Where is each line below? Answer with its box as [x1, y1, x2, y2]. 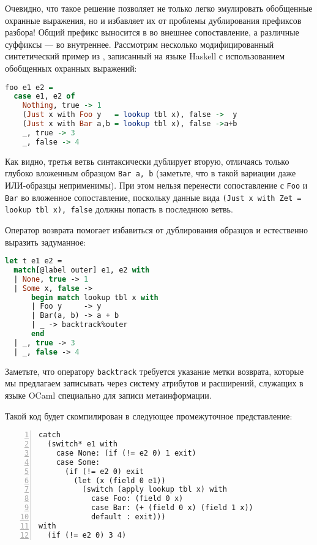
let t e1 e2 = [5, 257, 62, 266]
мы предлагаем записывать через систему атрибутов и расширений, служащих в [5, 377, 304, 389]
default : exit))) [91, 513, 166, 522]
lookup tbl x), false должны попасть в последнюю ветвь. [5, 203, 233, 216]
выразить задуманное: [5, 235, 86, 248]
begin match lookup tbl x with [31, 293, 158, 302]
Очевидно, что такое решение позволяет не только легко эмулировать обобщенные [5, 2, 313, 14]
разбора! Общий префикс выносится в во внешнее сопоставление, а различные [5, 26, 299, 39]
